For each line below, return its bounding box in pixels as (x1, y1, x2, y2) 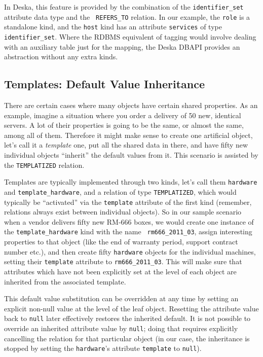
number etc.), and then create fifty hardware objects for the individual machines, (4, 246, 256, 257)
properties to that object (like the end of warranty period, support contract (4, 236, 238, 247)
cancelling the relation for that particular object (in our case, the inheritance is (4, 333, 250, 343)
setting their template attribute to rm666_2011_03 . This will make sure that (4, 256, 242, 267)
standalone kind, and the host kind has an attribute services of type (4, 21, 222, 32)
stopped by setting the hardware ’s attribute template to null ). (4, 343, 202, 353)
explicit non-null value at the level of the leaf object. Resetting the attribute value (4, 303, 259, 313)
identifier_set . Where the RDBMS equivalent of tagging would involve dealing (4, 31, 256, 42)
